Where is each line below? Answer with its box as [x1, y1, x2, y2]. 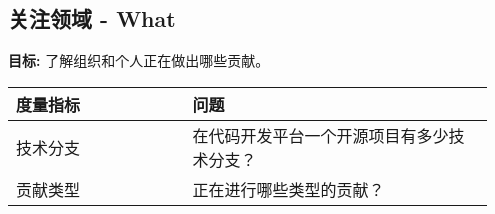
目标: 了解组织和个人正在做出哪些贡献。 [8, 50, 270, 71]
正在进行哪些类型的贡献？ [192, 177, 385, 201]
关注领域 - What [8, 3, 176, 34]
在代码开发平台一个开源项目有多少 [192, 123, 449, 147]
